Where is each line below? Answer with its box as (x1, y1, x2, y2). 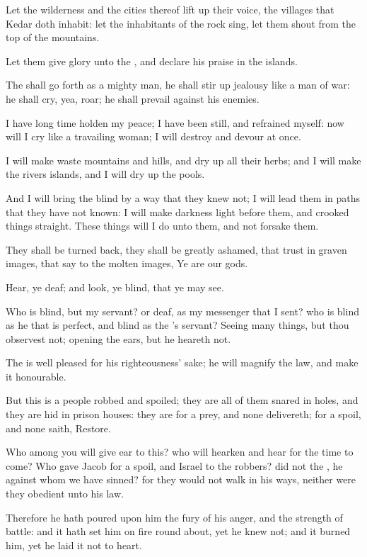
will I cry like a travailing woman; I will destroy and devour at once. (6, 129, 301, 144)
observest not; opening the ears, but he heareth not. (6, 331, 231, 346)
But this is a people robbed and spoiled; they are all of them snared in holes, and (6, 393, 359, 407)
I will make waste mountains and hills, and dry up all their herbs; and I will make (6, 152, 361, 167)
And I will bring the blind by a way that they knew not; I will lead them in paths (6, 190, 361, 205)
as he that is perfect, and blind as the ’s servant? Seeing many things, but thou (6, 317, 349, 332)
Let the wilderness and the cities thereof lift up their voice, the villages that (6, 2, 334, 16)
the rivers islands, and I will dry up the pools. (6, 167, 205, 181)
